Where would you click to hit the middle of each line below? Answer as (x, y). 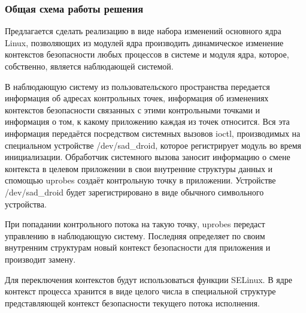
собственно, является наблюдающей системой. (89, 66)
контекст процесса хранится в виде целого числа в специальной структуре (140, 291)
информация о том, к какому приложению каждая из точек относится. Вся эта (147, 121)
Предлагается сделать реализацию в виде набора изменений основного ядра (143, 31)
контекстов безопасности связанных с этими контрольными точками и (133, 109)
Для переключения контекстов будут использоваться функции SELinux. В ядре (149, 279)
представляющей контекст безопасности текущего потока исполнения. (132, 303)
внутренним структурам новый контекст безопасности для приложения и (138, 247)
